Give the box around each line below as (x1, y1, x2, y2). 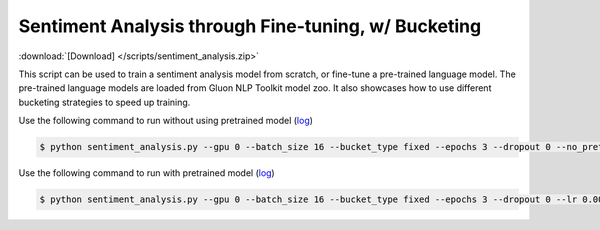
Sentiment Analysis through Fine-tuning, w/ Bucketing (18, 15, 482, 37)
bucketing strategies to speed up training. (18, 96, 191, 108)
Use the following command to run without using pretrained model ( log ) (18, 115, 314, 127)
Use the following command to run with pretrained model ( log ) (18, 167, 275, 179)
